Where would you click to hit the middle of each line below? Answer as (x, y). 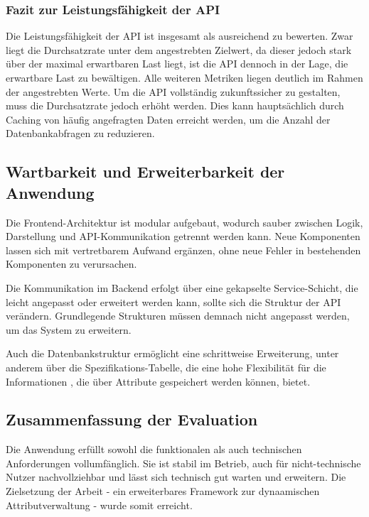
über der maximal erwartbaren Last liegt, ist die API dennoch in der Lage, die (177, 64)
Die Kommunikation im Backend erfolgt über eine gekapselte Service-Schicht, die (182, 287)
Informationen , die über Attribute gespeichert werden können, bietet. (158, 381)
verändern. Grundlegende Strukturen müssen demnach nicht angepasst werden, (178, 316)
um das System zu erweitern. (69, 329)
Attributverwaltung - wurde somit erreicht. (99, 505)
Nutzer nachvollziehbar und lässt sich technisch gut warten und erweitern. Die (176, 477)
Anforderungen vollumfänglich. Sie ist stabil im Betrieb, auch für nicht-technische (183, 463)
